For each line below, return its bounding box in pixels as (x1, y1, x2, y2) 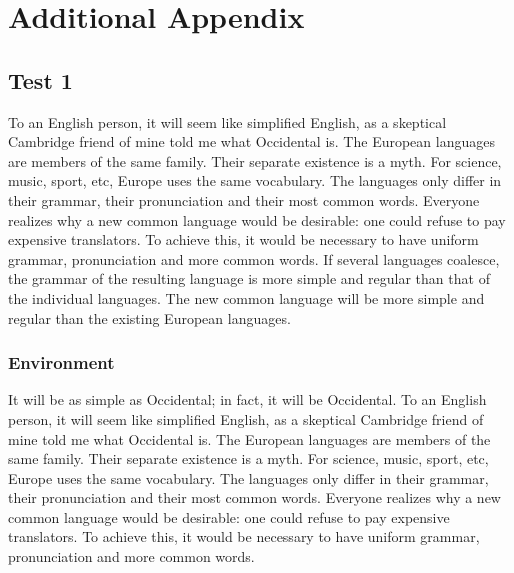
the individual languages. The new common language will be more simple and (8, 287, 485, 308)
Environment (8, 350, 115, 375)
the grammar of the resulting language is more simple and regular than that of (8, 268, 490, 289)
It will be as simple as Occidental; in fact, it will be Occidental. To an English (8, 389, 487, 410)
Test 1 (8, 64, 73, 95)
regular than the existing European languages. (8, 307, 291, 328)
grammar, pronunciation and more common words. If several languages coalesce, (8, 248, 500, 269)
